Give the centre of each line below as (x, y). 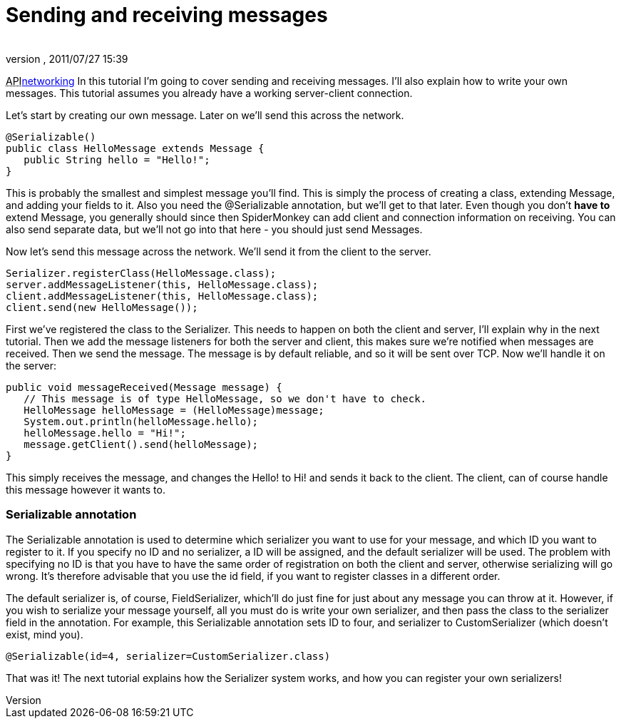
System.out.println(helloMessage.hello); (141, 421)
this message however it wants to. (86, 489)
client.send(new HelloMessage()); (102, 307)
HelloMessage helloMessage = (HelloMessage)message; (174, 410)
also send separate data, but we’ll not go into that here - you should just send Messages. (214, 229)
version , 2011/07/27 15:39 (67, 58)
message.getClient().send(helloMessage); (141, 444)
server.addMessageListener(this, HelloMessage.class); (162, 284)
